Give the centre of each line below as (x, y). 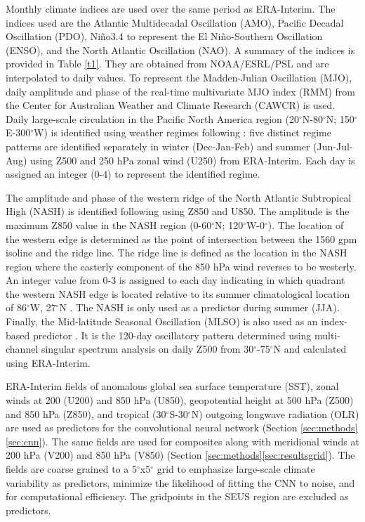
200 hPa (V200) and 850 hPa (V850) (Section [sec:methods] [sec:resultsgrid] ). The (180, 455)
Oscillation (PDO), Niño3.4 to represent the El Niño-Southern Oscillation (164, 36)
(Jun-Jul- (333, 146)
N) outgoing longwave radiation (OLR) (275, 413)
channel (22, 349)
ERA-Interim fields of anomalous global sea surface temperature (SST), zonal (172, 386)
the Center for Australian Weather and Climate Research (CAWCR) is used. (171, 105)
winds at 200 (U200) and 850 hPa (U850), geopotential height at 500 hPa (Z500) (180, 400)
